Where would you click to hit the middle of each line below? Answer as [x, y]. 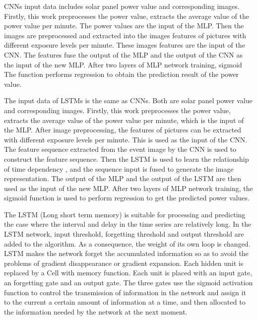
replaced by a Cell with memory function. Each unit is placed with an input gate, [128, 273]
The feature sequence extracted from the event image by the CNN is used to [120, 149]
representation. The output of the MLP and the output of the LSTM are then [123, 178]
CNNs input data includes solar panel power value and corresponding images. [122, 6]
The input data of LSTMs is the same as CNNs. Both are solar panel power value [128, 100]
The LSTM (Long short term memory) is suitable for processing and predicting [125, 214]
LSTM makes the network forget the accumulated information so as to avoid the [126, 253]
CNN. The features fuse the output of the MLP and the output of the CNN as [123, 54]
